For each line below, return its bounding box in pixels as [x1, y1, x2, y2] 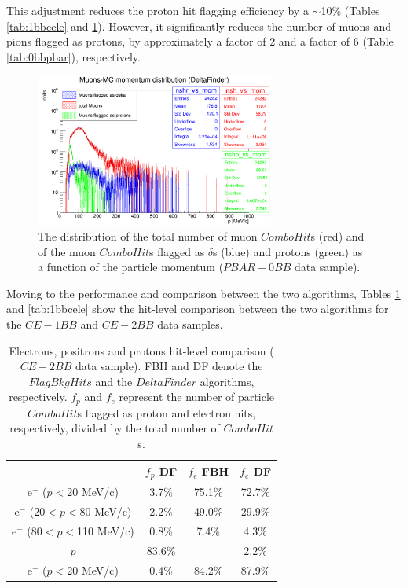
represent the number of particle [119, 388, 274, 405]
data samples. [157, 316, 223, 333]
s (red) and [310, 228, 365, 244]
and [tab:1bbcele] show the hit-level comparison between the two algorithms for [6, 300, 389, 317]
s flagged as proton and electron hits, [77, 404, 256, 421]
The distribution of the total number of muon [38, 228, 258, 244]
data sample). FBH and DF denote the [75, 358, 263, 374]
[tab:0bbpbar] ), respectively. [6, 48, 141, 64]
